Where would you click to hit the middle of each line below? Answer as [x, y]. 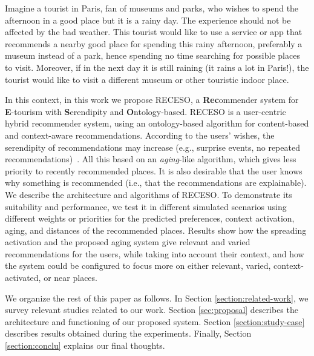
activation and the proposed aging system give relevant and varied [128, 242]
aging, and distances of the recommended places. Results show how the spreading [156, 230]
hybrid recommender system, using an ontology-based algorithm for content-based [157, 123]
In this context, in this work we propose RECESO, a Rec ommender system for [152, 100]
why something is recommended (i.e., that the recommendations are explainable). [156, 183]
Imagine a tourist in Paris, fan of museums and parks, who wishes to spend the [152, 8]
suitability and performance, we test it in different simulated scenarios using [146, 206]
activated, [23, 278]
